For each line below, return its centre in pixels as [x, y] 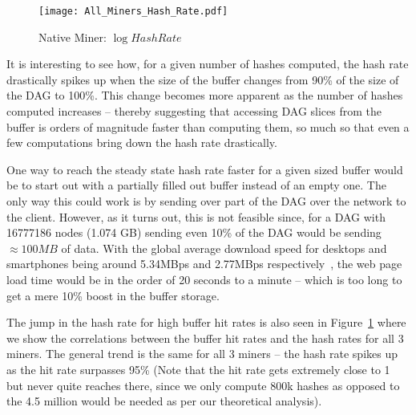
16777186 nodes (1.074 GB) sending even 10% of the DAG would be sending [194, 232]
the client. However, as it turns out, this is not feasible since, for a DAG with [196, 216]
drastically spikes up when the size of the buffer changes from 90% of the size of [203, 79]
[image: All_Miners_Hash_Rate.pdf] [133, 11]
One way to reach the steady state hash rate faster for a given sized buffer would [205, 169]
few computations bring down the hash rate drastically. [142, 142]
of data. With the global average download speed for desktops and [224, 248]
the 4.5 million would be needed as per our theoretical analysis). [164, 401]
